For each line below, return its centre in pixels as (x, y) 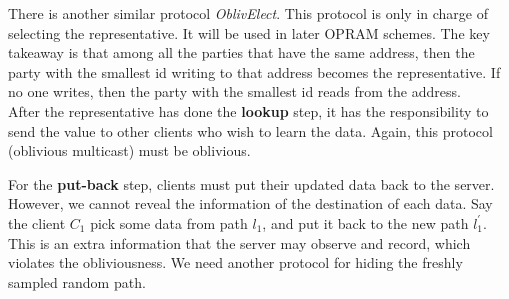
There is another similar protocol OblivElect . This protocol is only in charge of (248, 13)
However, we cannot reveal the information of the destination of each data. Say (250, 203)
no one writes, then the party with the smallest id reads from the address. (234, 91)
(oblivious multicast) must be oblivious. (129, 150)
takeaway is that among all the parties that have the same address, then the (241, 52)
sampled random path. (77, 281)
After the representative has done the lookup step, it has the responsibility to (248, 110)
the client (37, 222)
